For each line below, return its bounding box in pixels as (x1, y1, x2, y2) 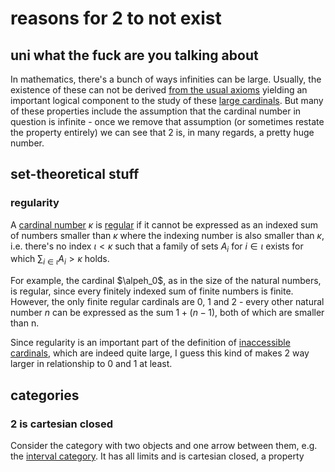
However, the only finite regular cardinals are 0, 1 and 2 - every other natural (10, 296, 325, 308)
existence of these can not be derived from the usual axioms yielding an (10, 84, 308, 96)
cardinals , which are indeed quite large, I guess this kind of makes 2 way (10, 347, 310, 359)
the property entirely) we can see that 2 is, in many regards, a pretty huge (10, 127, 315, 138)
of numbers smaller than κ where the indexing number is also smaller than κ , (10, 229, 325, 241)
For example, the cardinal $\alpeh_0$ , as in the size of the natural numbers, (10, 275, 322, 287)
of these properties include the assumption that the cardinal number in (10, 105, 302, 117)
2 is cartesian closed (10, 417, 113, 431)
